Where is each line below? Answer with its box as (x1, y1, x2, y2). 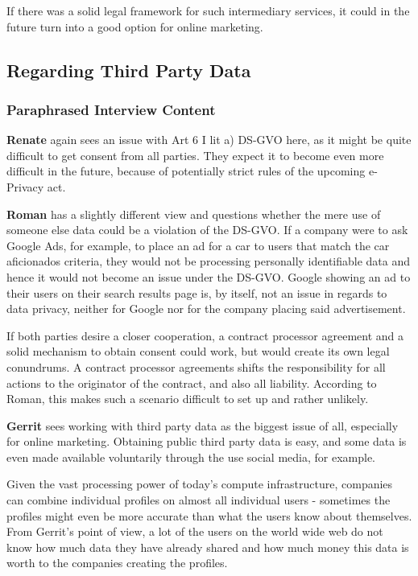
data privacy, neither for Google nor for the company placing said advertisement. (6, 300, 406, 317)
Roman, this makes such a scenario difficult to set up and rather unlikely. (6, 390, 369, 407)
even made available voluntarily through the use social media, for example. (6, 448, 375, 465)
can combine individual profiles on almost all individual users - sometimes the (6, 492, 391, 508)
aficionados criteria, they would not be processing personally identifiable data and (6, 253, 411, 269)
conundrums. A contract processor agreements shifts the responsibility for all (6, 358, 386, 375)
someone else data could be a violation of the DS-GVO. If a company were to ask (6, 221, 408, 238)
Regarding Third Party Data (6, 57, 251, 82)
